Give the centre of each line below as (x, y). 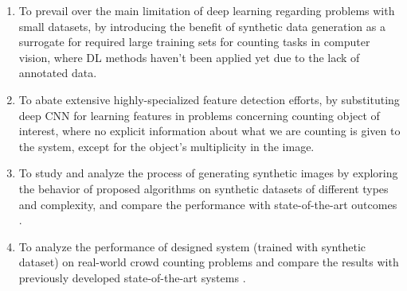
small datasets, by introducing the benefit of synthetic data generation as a (202, 26)
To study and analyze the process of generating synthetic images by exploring (208, 173)
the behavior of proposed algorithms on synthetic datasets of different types (203, 188)
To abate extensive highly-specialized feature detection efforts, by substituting (209, 99)
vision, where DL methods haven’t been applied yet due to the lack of (189, 57)
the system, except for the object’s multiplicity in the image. (166, 146)
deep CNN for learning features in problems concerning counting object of (199, 115)
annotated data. (58, 73)
